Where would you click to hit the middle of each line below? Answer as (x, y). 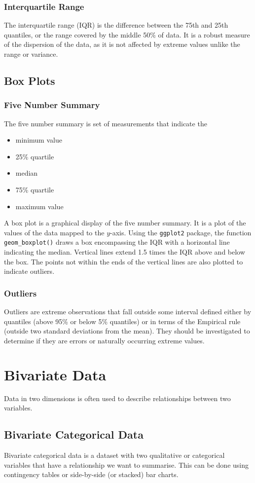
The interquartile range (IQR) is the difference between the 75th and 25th (116, 25)
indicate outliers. (29, 271)
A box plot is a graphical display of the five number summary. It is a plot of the (125, 223)
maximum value (39, 206)
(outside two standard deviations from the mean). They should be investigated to (127, 331)
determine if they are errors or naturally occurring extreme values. (104, 340)
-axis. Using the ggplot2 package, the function (181, 232)
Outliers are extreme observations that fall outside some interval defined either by (128, 312)
